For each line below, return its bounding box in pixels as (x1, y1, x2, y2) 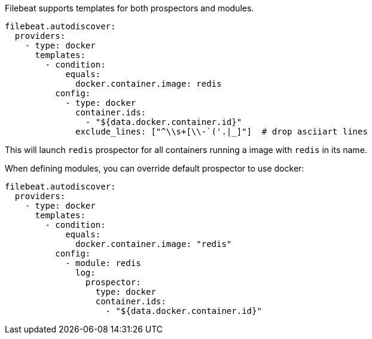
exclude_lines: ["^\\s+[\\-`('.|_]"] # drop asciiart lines (75, 127, 368, 136)
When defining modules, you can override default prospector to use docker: (5, 163, 304, 173)
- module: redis (65, 258, 141, 268)
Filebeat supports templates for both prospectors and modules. (5, 3, 254, 13)
